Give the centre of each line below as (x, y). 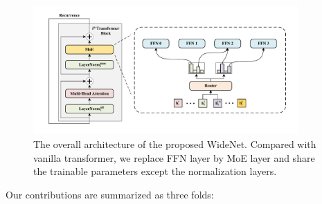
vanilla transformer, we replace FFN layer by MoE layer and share (174, 157)
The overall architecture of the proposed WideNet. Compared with (175, 143)
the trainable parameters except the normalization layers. (155, 171)
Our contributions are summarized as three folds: (110, 194)
